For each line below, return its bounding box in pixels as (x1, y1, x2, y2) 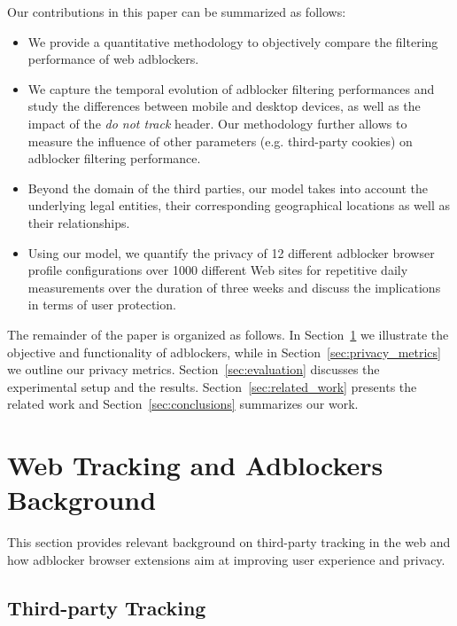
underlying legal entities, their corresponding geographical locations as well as (27, 196, 451, 215)
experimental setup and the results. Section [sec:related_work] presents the (7, 377, 417, 395)
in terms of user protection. (27, 295, 176, 314)
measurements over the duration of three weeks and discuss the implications (27, 278, 441, 296)
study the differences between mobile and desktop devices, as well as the (27, 97, 421, 115)
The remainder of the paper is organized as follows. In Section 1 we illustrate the (7, 325, 449, 343)
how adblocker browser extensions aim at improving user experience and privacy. (7, 550, 445, 568)
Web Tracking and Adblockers (7, 447, 383, 483)
